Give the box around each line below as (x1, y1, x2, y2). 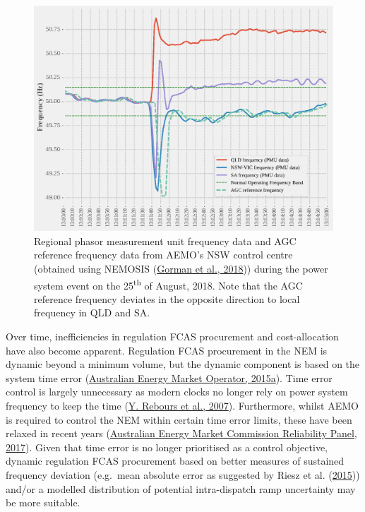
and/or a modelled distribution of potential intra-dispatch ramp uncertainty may (6, 481, 356, 496)
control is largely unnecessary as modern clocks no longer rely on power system (6, 384, 348, 399)
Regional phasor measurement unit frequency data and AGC (34, 233, 297, 248)
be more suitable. (6, 495, 80, 510)
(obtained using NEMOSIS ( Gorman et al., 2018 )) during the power (34, 261, 328, 276)
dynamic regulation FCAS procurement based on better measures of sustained (6, 453, 345, 468)
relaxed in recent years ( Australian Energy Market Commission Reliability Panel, (6, 426, 357, 441)
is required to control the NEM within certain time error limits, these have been (6, 412, 352, 427)
